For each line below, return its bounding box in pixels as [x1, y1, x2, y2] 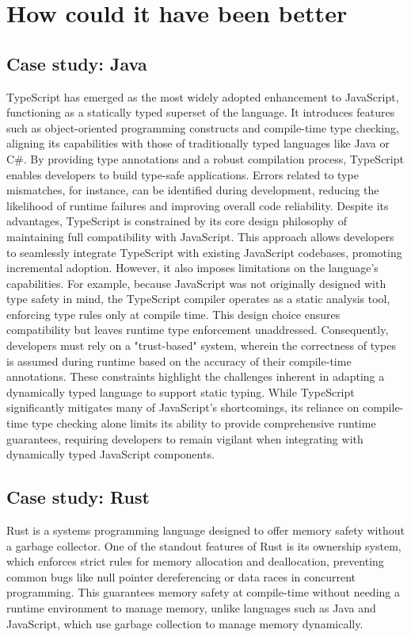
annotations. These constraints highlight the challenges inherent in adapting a [6, 368, 385, 385]
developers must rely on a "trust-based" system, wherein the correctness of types [6, 337, 396, 354]
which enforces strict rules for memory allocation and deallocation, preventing [6, 553, 384, 570]
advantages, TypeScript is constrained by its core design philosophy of [6, 213, 347, 229]
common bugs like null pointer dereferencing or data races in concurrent [6, 568, 356, 585]
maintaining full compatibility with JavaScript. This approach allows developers [6, 228, 394, 244]
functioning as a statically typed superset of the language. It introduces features [6, 104, 395, 121]
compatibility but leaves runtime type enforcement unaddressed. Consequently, [6, 321, 389, 338]
